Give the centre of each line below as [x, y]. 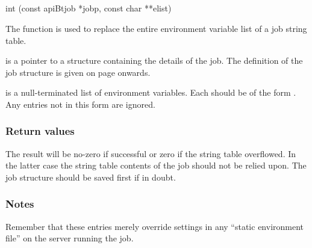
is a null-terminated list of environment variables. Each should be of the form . [151, 92]
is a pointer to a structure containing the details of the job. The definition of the [154, 60]
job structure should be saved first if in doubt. [91, 177]
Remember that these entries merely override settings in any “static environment [155, 226]
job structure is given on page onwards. [78, 72]
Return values [40, 131]
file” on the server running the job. [70, 238]
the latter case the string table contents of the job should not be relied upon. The [156, 165]
